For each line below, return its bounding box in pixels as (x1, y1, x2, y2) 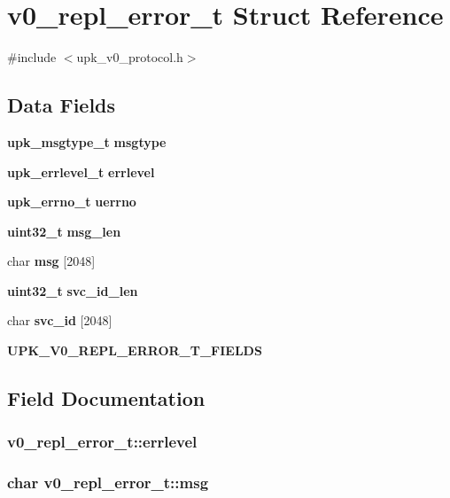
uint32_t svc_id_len (7, 281, 138, 300)
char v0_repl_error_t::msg (7, 471, 209, 494)
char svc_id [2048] (7, 311, 112, 330)
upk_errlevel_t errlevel (7, 162, 155, 181)
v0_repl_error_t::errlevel (7, 431, 198, 453)
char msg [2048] (7, 252, 96, 270)
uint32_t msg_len (7, 222, 121, 240)
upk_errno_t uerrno (7, 192, 136, 211)
